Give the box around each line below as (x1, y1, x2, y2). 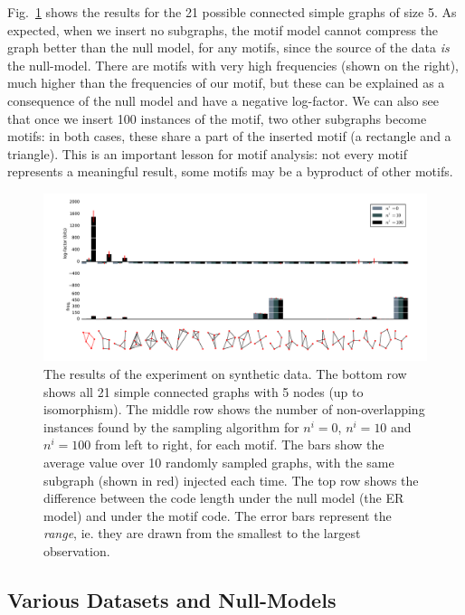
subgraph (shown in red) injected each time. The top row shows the (43, 470, 419, 489)
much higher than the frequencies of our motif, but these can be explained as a (7, 73, 445, 92)
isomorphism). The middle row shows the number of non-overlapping (43, 400, 425, 419)
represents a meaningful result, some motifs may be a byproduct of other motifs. (7, 162, 453, 181)
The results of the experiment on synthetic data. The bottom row (43, 364, 407, 383)
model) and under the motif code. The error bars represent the (43, 506, 392, 525)
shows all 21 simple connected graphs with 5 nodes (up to (43, 382, 364, 401)
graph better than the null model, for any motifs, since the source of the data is (7, 38, 450, 57)
